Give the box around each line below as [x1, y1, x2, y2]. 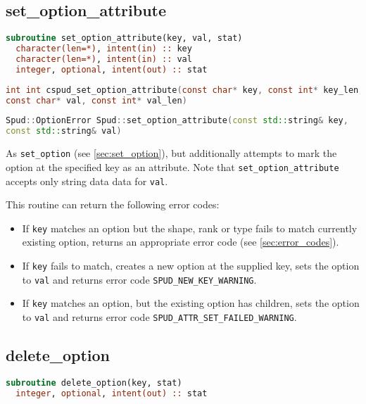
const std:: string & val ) [6, 126, 122, 137]
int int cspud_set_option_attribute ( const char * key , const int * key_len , [6, 84, 364, 95]
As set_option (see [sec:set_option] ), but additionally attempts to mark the [6, 146, 337, 160]
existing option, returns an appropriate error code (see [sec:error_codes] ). [22, 234, 339, 249]
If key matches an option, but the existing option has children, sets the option [22, 296, 360, 310]
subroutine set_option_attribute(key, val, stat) [6, 33, 243, 44]
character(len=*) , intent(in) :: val [15, 53, 192, 64]
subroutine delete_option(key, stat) [6, 377, 182, 388]
